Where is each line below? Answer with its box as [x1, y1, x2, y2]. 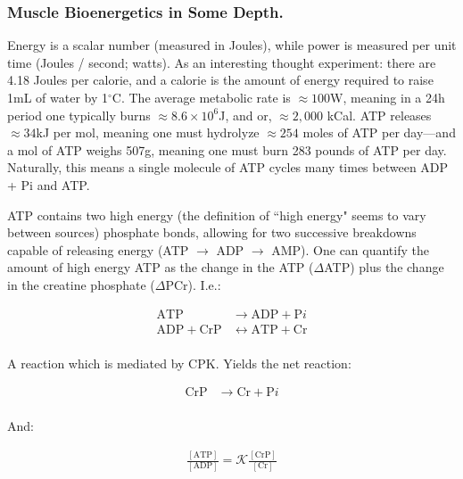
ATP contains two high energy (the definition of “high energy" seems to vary [7, 205, 426, 224]
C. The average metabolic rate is [112, 88, 291, 106]
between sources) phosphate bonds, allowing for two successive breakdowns [7, 223, 417, 242]
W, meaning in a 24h [330, 88, 445, 106]
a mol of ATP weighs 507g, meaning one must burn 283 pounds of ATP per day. [7, 140, 447, 159]
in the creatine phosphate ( [7, 275, 155, 293]
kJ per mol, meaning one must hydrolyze [36, 123, 260, 142]
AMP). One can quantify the [271, 240, 429, 259]
